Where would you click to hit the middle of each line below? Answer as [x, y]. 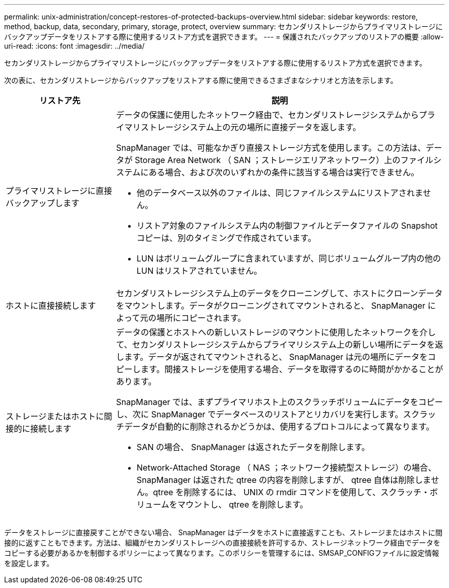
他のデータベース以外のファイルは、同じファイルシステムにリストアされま [280, 193]
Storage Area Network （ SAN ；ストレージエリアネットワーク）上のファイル [284, 160]
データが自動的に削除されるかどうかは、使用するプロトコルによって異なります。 [279, 427]
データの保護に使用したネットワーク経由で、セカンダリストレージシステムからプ [272, 115]
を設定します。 [29, 563]
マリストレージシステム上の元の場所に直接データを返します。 [243, 127]
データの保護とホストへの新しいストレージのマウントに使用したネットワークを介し [276, 332]
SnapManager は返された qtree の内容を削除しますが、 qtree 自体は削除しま [284, 480]
